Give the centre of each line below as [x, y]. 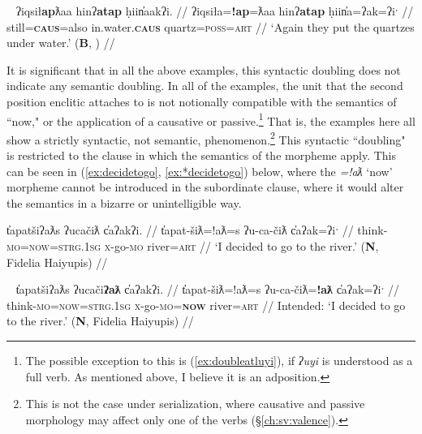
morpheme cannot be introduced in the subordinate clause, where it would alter [205, 187]
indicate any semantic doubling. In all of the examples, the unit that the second [205, 86]
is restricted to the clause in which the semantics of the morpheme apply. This [202, 155]
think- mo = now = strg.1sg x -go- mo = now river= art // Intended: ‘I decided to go [206, 305]
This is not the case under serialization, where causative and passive [195, 404]
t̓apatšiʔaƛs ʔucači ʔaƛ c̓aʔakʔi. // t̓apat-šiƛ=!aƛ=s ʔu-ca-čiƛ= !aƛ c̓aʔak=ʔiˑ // [208, 289]
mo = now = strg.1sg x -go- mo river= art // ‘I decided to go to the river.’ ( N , [193, 246]
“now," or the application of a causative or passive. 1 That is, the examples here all [211, 119]
